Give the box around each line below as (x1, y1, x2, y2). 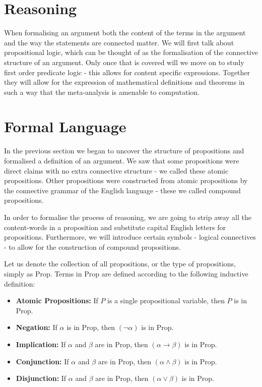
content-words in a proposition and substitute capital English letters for (4, 222, 226, 232)
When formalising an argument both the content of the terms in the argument (4, 27, 246, 38)
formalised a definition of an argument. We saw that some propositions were (4, 155, 239, 165)
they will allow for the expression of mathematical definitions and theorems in (4, 77, 245, 87)
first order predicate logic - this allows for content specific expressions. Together (4, 67, 250, 77)
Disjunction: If (16, 373, 67, 383)
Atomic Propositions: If (16, 295, 98, 306)
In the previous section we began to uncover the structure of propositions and (4, 145, 244, 156)
